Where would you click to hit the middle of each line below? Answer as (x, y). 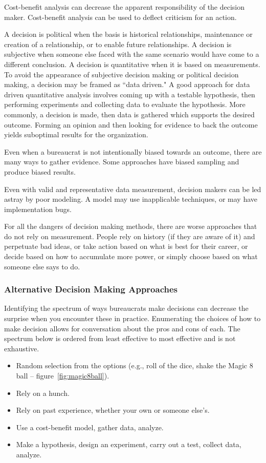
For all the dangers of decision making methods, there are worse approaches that (131, 226)
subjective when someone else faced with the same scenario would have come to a (132, 54)
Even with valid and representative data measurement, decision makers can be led (133, 189)
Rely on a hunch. (43, 393)
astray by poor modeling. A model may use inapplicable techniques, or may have (131, 199)
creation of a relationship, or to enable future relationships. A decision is (118, 44)
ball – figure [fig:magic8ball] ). (63, 376)
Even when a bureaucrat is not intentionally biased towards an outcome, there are (133, 151)
